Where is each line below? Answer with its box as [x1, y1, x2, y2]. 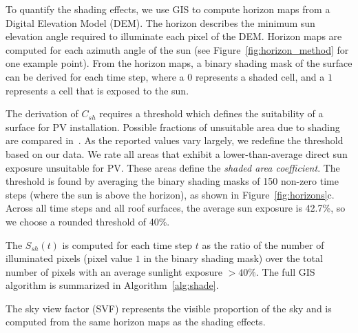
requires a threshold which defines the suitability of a [99, 106, 324, 121]
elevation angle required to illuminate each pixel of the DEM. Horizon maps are [6, 29, 342, 43]
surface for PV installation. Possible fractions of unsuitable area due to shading [6, 119, 340, 134]
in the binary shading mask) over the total [143, 251, 323, 265]
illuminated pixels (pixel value [6, 251, 133, 265]
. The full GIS [255, 264, 315, 279]
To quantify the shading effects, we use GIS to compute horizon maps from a [6, 2, 330, 16]
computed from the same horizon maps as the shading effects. [6, 314, 266, 329]
